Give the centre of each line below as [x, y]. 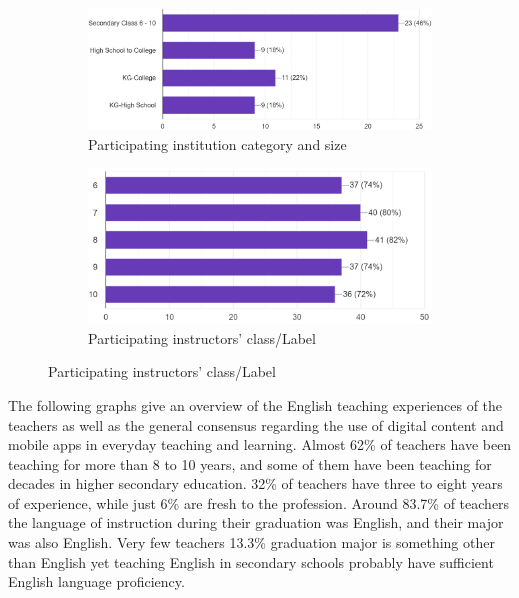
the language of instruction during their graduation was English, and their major [256, 522]
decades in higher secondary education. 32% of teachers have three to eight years [255, 483]
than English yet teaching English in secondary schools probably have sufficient [251, 561]
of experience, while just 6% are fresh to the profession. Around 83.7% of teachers [259, 502]
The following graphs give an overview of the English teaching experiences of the [255, 404]
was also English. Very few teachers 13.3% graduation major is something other [251, 542]
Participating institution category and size [217, 143]
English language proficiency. [96, 581]
